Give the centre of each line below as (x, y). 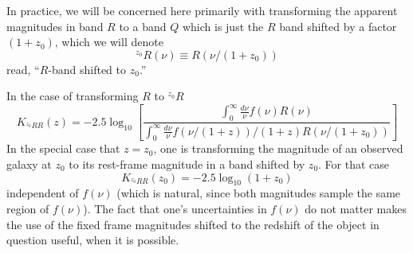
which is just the (223, 26)
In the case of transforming (73, 96)
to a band (143, 26)
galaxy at (29, 164)
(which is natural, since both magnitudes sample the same (259, 193)
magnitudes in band (55, 26)
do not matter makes (356, 209)
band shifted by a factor (338, 26)
